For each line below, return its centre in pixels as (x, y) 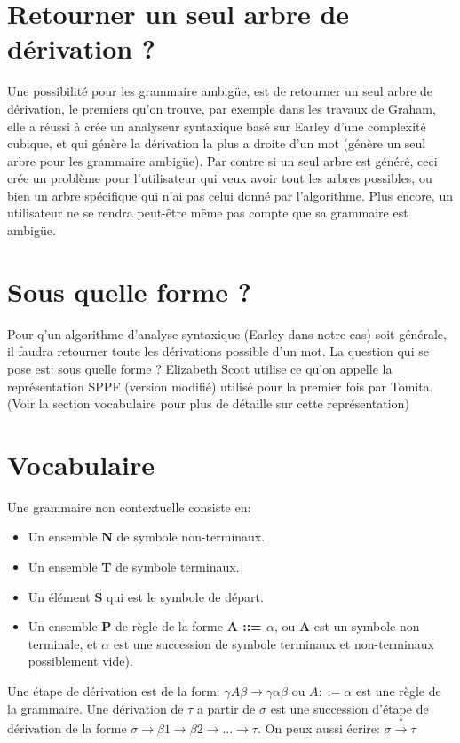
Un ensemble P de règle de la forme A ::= (145, 626)
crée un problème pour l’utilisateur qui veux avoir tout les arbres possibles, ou (220, 178)
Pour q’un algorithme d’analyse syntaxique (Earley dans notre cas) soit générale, (227, 333)
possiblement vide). (80, 661)
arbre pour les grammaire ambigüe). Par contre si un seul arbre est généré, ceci (222, 160)
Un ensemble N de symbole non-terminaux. (147, 537)
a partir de (226, 708)
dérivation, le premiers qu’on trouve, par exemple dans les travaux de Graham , (222, 108)
